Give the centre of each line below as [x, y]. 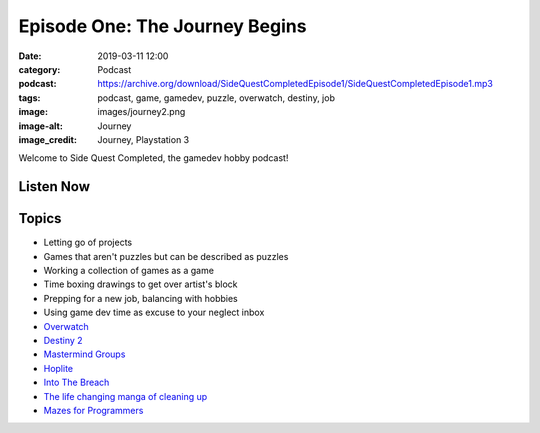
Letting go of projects [88, 242]
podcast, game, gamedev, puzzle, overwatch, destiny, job [216, 97]
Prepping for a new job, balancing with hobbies [141, 298]
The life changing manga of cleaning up [125, 396]
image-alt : [41, 126]
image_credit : [47, 139]
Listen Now [54, 186]
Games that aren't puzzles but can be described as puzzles [166, 256]
